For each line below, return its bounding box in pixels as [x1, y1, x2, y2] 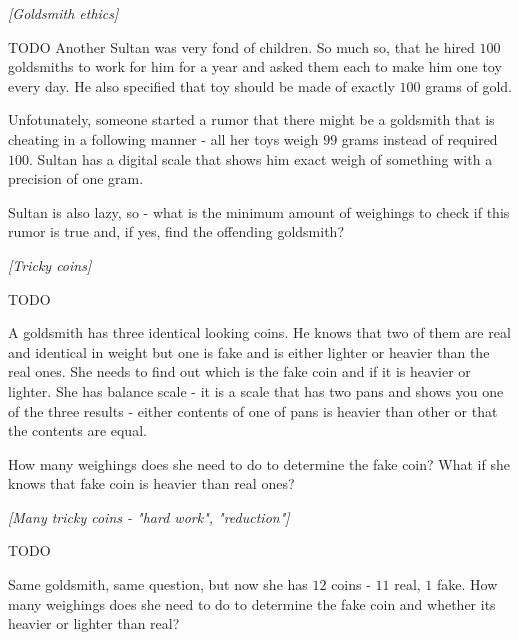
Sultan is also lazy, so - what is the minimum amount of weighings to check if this [8, 201, 510, 222]
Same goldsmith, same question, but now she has [8, 574, 308, 595]
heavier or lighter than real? [8, 613, 180, 634]
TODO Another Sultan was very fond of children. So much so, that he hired [8, 36, 475, 57]
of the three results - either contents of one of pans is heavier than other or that [8, 400, 498, 421]
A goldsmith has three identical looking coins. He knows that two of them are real [8, 322, 511, 343]
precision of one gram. [8, 168, 144, 189]
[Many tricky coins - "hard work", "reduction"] [8, 506, 290, 527]
